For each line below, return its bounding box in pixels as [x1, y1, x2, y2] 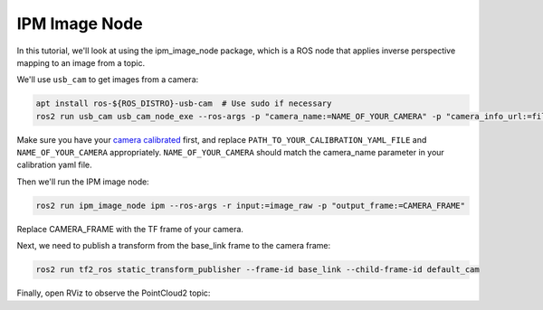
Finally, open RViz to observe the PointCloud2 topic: [16, 287, 211, 298]
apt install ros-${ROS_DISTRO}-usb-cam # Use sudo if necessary [35, 99, 332, 108]
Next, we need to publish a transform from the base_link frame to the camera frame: [16, 240, 330, 251]
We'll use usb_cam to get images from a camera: [16, 74, 199, 85]
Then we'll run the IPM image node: [16, 176, 149, 187]
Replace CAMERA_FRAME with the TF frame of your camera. [16, 223, 244, 234]
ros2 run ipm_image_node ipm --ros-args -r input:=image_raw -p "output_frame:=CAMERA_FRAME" [35, 200, 466, 211]
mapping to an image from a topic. [16, 57, 145, 68]
